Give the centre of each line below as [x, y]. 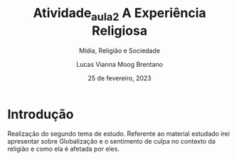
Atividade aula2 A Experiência [120, 14]
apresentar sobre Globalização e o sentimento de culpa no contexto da [111, 142]
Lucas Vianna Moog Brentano [120, 64]
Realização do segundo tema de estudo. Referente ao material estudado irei [118, 134]
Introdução [41, 114]
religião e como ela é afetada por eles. [63, 149]
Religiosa [120, 31]
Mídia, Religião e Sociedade [120, 50]
